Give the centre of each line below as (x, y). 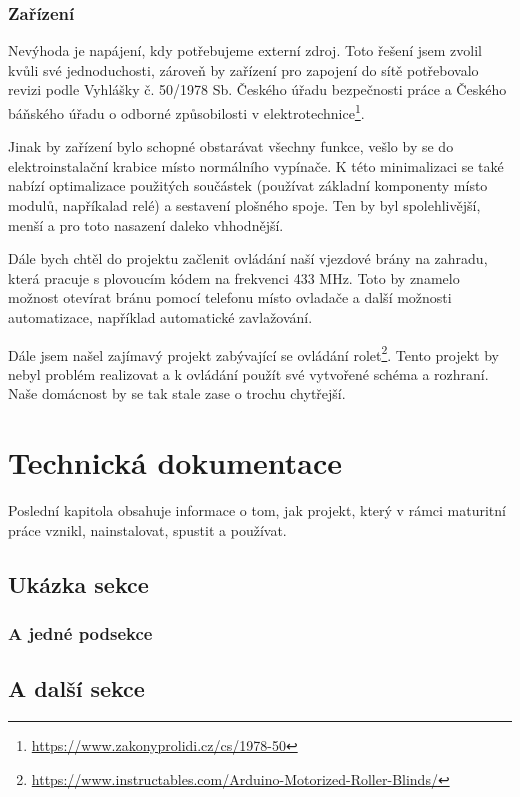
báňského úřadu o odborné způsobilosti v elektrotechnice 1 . (186, 111)
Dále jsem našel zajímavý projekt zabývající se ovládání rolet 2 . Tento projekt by (253, 353)
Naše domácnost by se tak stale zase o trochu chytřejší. (177, 393)
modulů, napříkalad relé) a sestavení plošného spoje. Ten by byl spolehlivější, (244, 205)
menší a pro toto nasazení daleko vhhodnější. (146, 224)
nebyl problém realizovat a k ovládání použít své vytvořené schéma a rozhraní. (248, 373)
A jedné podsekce (80, 633)
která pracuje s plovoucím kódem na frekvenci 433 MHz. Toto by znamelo (234, 277)
